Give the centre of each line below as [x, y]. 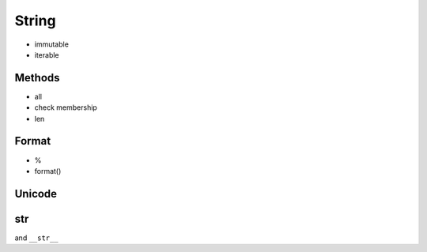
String [35, 21]
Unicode [36, 194]
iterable [47, 55]
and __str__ [36, 238]
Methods [37, 78]
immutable [51, 44]
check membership [66, 107]
